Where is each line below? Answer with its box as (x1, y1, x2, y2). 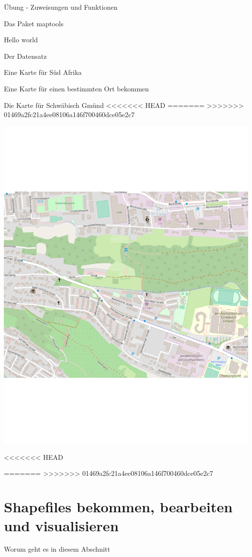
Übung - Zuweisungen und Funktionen (4, 2, 118, 12)
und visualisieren (4, 516, 119, 536)
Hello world (4, 35, 38, 45)
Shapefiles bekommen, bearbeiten (4, 497, 233, 517)
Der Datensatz (4, 51, 47, 61)
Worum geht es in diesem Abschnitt (4, 544, 110, 554)
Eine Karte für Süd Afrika (4, 67, 82, 77)
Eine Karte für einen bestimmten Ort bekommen (4, 83, 149, 93)
